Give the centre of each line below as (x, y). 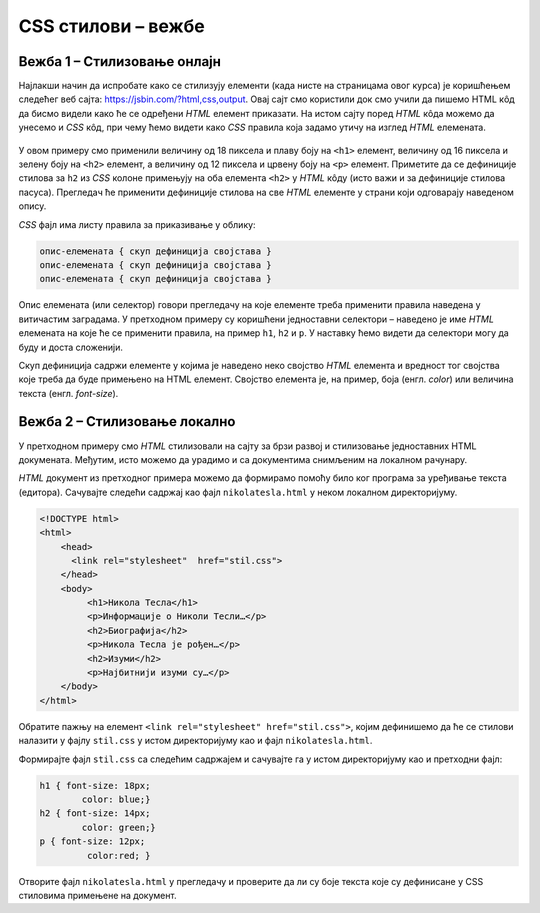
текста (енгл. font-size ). (68, 393)
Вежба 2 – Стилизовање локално (127, 421)
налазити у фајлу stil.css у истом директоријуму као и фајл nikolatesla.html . (195, 741)
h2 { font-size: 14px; (95, 813)
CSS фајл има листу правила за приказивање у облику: (137, 224)
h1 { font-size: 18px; (95, 785)
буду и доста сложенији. (71, 347)
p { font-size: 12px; (92, 841)
